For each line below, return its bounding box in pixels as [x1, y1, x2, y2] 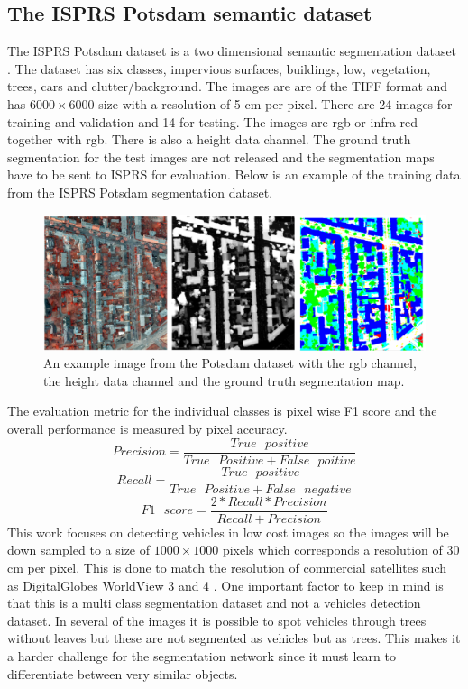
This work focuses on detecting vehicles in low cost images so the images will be [7, 522, 449, 541]
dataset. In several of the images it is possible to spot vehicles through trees [7, 611, 427, 629]
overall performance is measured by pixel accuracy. [7, 419, 288, 438]
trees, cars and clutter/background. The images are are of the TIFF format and [7, 77, 448, 96]
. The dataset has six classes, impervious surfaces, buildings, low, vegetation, [7, 59, 431, 78]
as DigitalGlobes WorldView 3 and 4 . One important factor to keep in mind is [7, 575, 444, 594]
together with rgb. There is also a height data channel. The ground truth [7, 130, 411, 149]
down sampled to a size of [7, 540, 151, 559]
